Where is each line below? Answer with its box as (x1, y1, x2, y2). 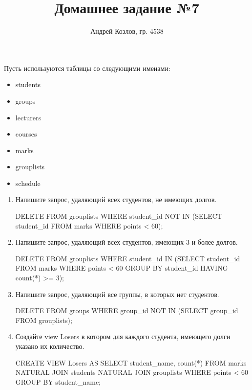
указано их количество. (15, 341, 84, 351)
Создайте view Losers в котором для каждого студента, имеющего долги (15, 331, 231, 342)
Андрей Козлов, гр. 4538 (90, 26, 164, 36)
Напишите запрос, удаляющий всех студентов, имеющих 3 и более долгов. (15, 237, 238, 247)
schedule (15, 178, 41, 188)
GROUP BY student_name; (15, 376, 101, 387)
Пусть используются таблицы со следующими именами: (4, 63, 170, 73)
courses (15, 129, 37, 139)
